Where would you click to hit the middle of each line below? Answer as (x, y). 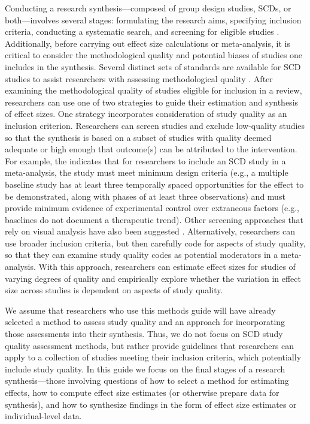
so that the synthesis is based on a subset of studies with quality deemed (138, 137)
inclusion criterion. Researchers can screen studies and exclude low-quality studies (155, 125)
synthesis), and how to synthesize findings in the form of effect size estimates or (151, 404)
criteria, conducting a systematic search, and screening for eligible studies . (142, 31)
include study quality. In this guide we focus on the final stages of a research (145, 369)
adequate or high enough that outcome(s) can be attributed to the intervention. (151, 149)
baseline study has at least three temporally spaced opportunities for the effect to (154, 184)
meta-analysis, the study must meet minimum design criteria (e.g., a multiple (147, 172)
